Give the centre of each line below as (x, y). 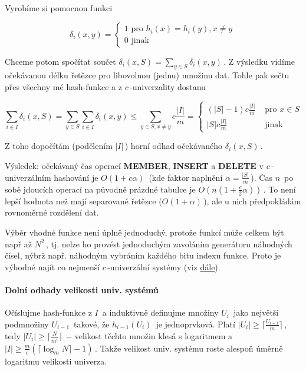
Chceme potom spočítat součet (60, 61)
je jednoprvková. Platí (195, 324)
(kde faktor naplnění (186, 177)
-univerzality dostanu (168, 86)
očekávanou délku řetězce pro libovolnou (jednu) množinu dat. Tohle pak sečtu (147, 75)
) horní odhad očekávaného (174, 146)
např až (18, 244)
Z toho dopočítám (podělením (59, 146)
